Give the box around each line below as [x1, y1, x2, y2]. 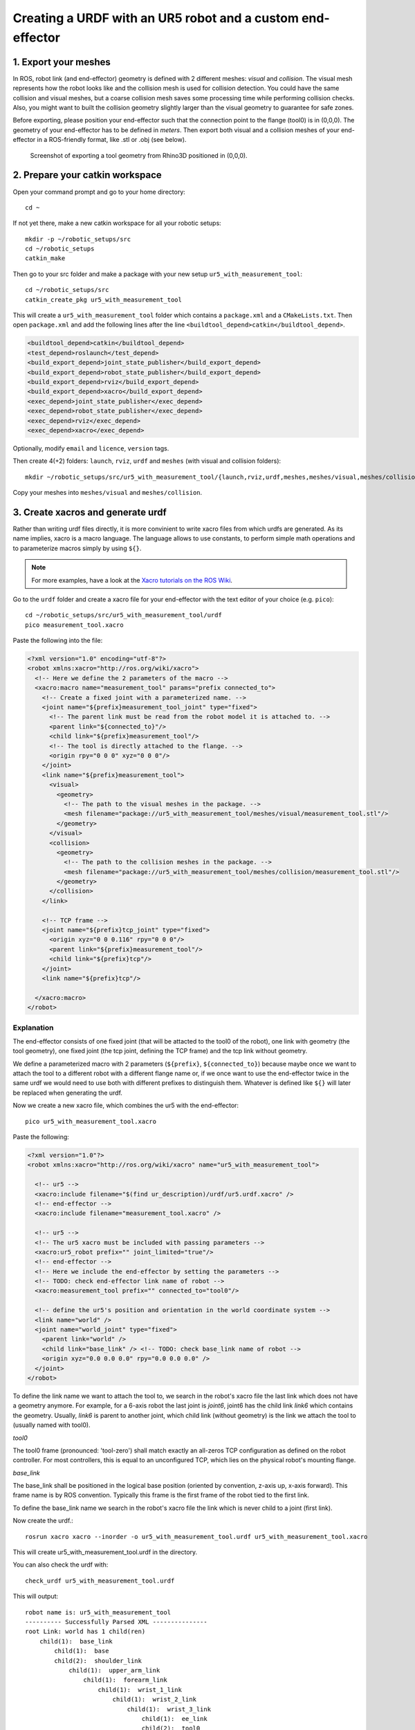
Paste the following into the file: [12, 637, 103, 645]
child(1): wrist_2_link [112, 1695, 197, 1704]
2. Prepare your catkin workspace [12, 170, 162, 181]
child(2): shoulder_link [54, 1657, 142, 1664]
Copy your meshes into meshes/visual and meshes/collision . [12, 489, 203, 497]
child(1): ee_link [141, 1715, 207, 1722]
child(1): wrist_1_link [98, 1686, 183, 1693]
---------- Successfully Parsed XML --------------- [25, 1618, 207, 1626]
